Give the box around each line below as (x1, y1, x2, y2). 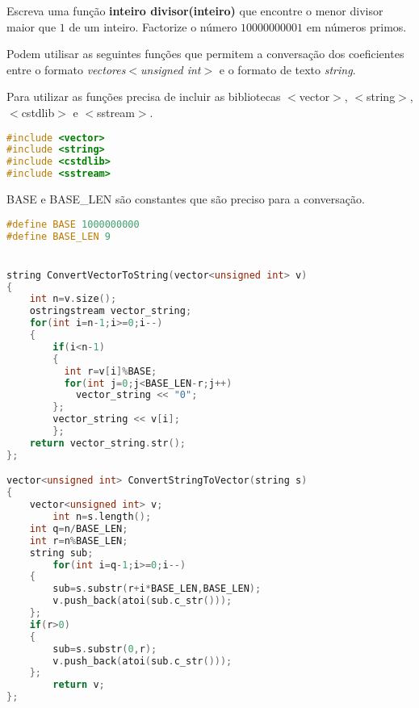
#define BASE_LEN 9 (6, 230, 111, 242)
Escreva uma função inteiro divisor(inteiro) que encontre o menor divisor (6, 2, 383, 19)
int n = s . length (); (52, 511, 152, 522)
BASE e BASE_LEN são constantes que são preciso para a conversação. (6, 191, 365, 207)
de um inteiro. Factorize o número (69, 18, 237, 35)
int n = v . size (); (29, 293, 117, 305)
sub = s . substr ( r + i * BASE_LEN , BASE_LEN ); (52, 583, 262, 595)
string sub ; (29, 547, 94, 559)
